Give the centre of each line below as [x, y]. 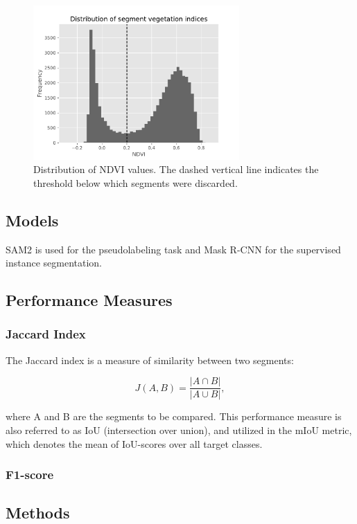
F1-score [30, 475]
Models [32, 220]
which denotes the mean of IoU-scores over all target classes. [134, 443]
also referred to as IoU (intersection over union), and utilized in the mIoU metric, [179, 430]
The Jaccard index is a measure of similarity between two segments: [150, 360]
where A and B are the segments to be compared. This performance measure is [174, 416]
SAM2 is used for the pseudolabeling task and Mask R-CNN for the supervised [173, 249]
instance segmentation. [54, 263]
